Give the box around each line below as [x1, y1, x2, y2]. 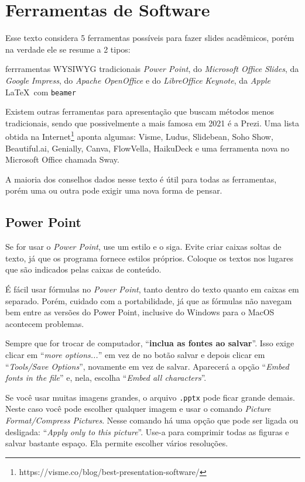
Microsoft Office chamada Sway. [5, 153, 119, 166]
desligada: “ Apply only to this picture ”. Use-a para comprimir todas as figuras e [5, 425, 289, 438]
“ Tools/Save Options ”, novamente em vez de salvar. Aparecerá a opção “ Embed [5, 360, 289, 372]
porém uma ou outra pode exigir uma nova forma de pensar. [5, 184, 222, 197]
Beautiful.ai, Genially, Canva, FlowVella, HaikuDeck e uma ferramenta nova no [5, 142, 289, 154]
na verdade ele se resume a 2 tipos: [5, 43, 131, 55]
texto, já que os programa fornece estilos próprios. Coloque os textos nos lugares [5, 252, 293, 264]
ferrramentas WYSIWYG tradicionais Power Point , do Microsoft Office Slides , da [5, 63, 299, 75]
